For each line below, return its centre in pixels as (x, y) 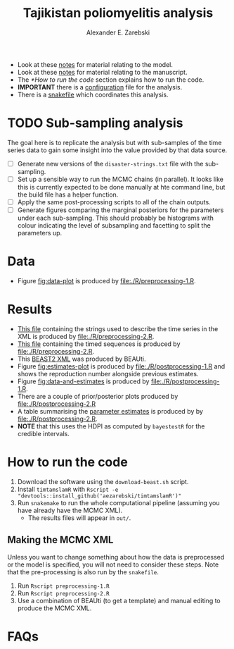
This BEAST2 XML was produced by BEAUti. (82, 359)
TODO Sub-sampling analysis (96, 123)
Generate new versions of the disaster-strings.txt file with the (110, 163)
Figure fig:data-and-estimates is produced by (83, 381)
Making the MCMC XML (60, 540)
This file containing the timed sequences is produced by (99, 344)
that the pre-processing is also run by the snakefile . (83, 571)
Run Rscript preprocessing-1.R (64, 586)
